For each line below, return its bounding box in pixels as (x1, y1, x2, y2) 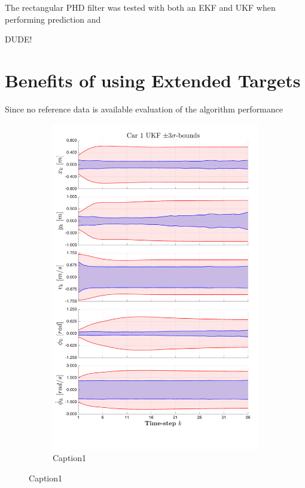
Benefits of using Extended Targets (5, 68, 301, 92)
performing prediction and (5, 13, 101, 25)
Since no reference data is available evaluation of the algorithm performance (5, 102, 283, 115)
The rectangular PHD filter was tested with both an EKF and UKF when (5, 1, 276, 13)
